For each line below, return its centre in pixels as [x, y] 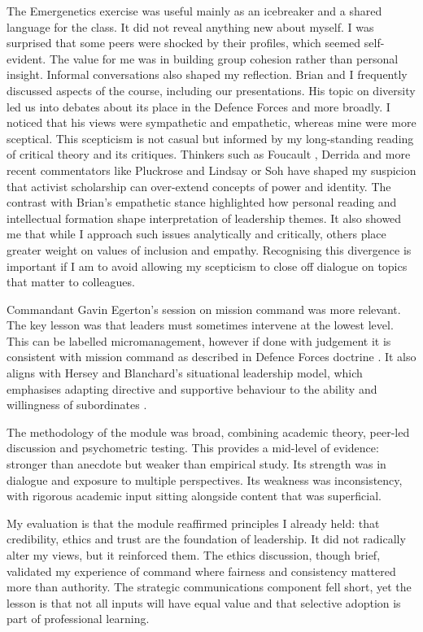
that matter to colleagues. [71, 282]
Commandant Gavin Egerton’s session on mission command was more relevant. [204, 309]
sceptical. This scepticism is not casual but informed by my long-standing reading [210, 138]
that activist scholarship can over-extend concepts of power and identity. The [199, 186]
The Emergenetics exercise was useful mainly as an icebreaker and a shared [194, 11]
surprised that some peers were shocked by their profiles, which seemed [184, 43]
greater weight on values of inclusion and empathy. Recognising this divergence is [209, 249]
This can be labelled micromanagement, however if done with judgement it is [199, 340]
